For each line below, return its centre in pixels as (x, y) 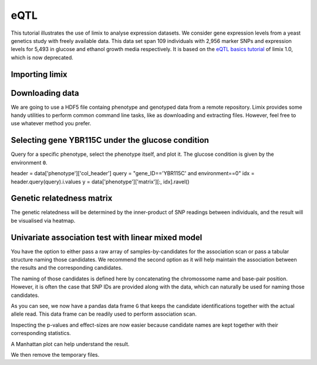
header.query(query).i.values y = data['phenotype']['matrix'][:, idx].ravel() (100, 182)
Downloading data (45, 93)
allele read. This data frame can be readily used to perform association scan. (104, 314)
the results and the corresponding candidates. (67, 268)
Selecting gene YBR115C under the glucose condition (110, 140)
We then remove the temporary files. (55, 355)
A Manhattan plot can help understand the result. (70, 344)
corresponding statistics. (41, 333)
